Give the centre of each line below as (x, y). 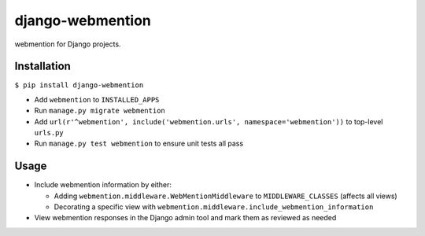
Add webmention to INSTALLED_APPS (97, 99)
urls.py (49, 133)
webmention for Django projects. (68, 44)
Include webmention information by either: (103, 185)
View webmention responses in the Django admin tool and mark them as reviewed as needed (185, 218)
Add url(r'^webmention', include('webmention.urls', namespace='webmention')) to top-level (209, 121)
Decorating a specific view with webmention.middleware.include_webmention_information (214, 207)
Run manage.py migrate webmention (100, 111)
